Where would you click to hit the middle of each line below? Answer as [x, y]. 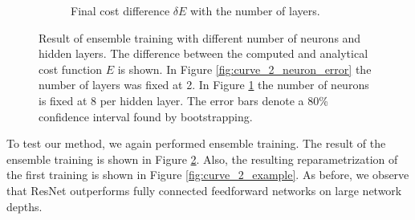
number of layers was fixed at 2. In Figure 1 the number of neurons [204, 85]
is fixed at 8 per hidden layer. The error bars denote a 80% [183, 100]
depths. [24, 206]
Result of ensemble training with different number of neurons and [200, 37]
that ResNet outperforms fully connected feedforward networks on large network [204, 190]
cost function [71, 69]
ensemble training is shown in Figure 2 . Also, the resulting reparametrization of [202, 159]
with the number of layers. [255, 10]
